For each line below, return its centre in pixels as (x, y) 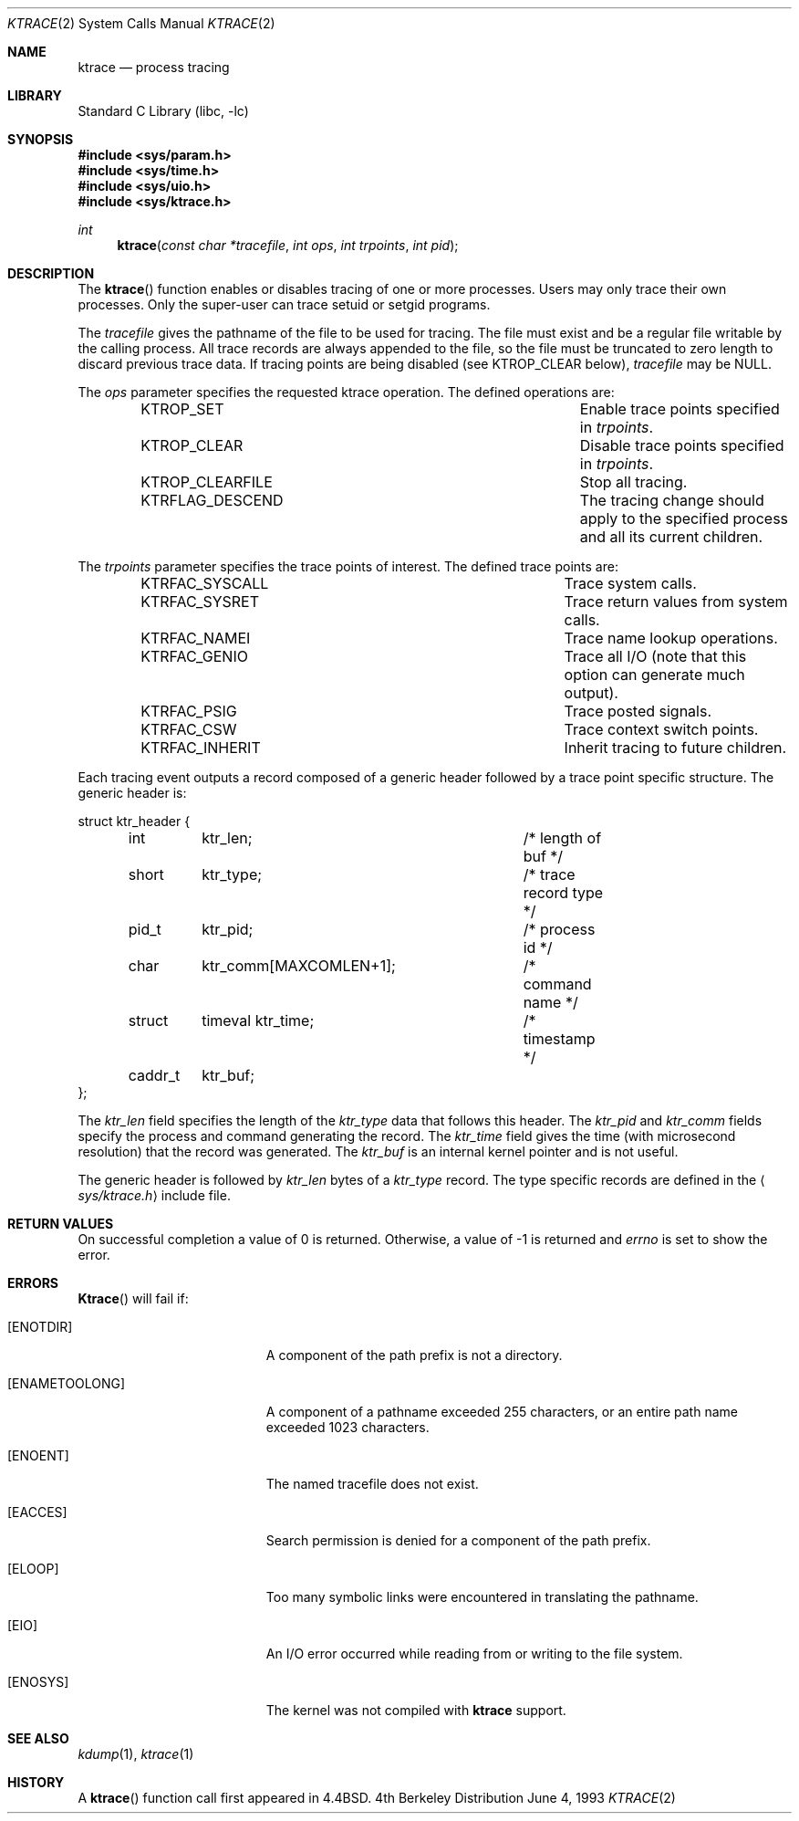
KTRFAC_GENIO (194, 656)
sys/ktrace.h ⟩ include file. (154, 1195)
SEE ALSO (38, 1738)
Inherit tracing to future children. (675, 748)
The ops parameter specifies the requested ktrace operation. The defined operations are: (346, 392)
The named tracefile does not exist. (372, 1484)
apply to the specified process (684, 518)
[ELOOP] (33, 1569)
